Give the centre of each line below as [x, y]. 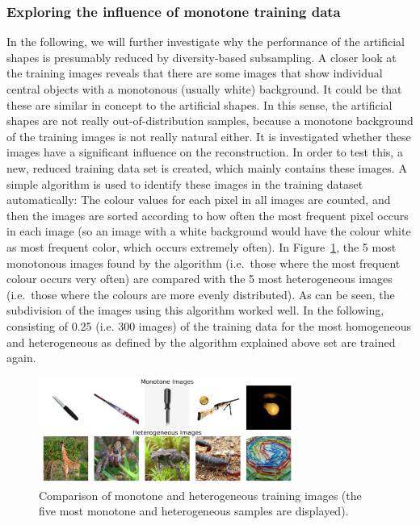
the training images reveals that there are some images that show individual [195, 73]
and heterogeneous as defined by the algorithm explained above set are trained [201, 342]
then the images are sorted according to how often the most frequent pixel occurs [208, 215]
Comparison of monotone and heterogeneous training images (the [200, 495]
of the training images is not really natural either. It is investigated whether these [209, 136]
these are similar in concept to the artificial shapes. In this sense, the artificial [199, 104]
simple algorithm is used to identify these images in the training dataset [185, 183]
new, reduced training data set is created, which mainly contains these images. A [207, 167]
